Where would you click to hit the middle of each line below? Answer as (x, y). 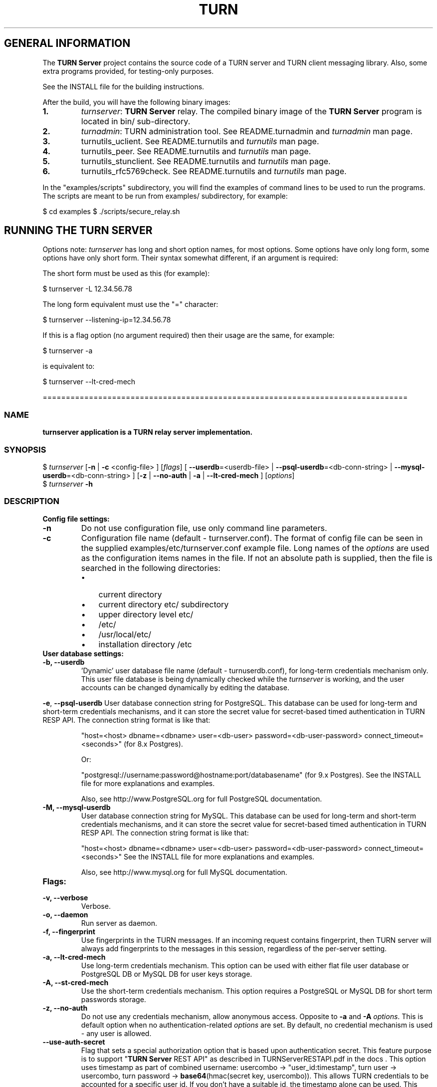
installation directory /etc (145, 644)
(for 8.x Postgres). (153, 744)
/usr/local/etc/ (125, 634)
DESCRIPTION (32, 501)
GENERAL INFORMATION (67, 43)
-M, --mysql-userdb (77, 807)
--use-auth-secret (74, 1042)
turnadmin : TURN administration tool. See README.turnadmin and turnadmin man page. (247, 131)
